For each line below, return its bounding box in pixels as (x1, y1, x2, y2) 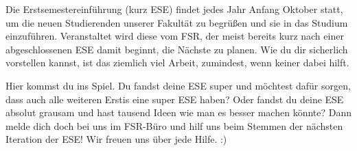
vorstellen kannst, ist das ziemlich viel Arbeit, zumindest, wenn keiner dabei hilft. (5, 55, 349, 70)
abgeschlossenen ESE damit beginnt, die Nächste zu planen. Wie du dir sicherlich (5, 42, 348, 56)
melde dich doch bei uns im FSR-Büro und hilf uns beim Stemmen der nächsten (5, 118, 343, 133)
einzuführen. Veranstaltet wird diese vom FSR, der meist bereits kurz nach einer (5, 29, 344, 43)
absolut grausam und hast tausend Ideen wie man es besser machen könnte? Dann (5, 105, 352, 120)
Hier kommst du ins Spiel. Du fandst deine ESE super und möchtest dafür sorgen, (5, 78, 351, 92)
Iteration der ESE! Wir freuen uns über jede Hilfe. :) (5, 132, 227, 146)
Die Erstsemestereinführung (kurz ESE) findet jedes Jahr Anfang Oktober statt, (5, 2, 343, 16)
